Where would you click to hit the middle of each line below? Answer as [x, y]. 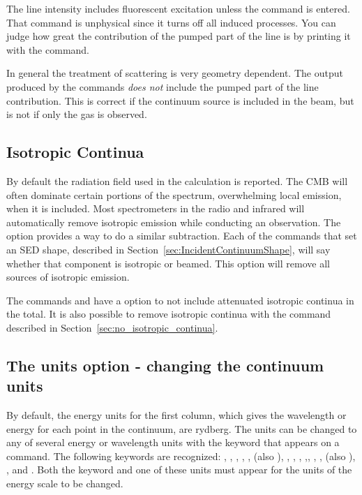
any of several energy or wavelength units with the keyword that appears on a [173, 442]
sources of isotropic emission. [68, 277]
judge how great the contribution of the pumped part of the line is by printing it [179, 36]
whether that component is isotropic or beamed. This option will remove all [168, 263]
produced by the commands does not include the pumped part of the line [163, 86]
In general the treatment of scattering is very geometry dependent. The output [175, 73]
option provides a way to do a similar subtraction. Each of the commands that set [182, 236]
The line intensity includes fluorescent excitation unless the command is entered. [178, 8]
